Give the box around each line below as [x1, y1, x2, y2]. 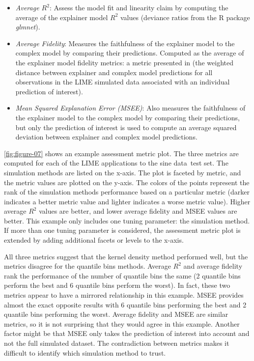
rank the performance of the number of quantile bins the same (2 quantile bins [4, 270, 241, 280]
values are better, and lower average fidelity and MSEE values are [39, 206, 237, 216]
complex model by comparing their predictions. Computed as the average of [15, 48, 244, 58]
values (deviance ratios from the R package [120, 12, 250, 22]
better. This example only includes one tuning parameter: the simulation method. [4, 215, 250, 225]
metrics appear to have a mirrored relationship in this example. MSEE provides [4, 290, 244, 300]
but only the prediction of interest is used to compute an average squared [15, 122, 237, 132]
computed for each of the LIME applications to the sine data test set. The [4, 158, 228, 168]
